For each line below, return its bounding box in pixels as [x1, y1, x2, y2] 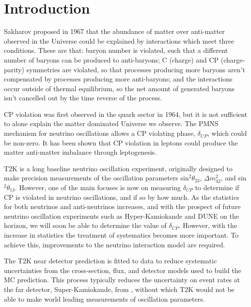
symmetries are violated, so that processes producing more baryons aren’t [26, 64, 245, 74]
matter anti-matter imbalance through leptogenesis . [4, 147, 157, 157]
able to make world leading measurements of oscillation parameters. [4, 293, 205, 304]
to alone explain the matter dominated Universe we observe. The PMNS [4, 118, 219, 129]
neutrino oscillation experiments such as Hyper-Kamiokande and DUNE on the [4, 210, 239, 221]
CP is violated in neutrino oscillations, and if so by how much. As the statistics [4, 192, 239, 202]
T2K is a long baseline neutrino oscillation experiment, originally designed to [4, 163, 233, 173]
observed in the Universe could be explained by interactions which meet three [4, 35, 235, 46]
